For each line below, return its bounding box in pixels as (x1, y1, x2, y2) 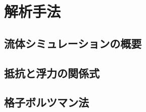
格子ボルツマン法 (4, 94, 89, 110)
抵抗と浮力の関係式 (4, 65, 100, 80)
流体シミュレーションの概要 (4, 35, 142, 51)
